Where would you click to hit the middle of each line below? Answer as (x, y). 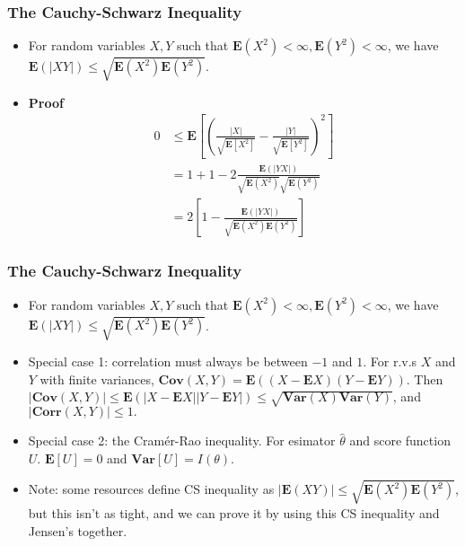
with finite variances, (97, 379)
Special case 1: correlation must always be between (168, 361)
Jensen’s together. (78, 530)
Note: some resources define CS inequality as (151, 489)
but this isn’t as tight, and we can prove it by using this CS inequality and (234, 512)
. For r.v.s (390, 361)
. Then (425, 379)
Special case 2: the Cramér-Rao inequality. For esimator (182, 440)
